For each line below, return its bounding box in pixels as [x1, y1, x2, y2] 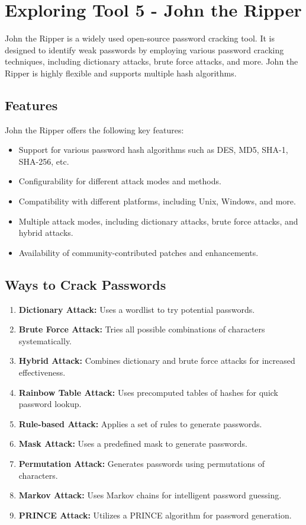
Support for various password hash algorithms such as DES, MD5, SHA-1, [18, 143, 288, 156]
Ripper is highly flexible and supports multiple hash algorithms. [5, 66, 237, 79]
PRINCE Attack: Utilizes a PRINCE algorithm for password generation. [18, 508, 292, 521]
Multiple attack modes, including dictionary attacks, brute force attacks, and [18, 215, 298, 227]
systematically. [18, 334, 72, 347]
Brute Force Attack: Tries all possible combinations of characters [18, 323, 265, 335]
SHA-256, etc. [18, 155, 69, 167]
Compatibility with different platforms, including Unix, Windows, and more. [18, 195, 296, 207]
